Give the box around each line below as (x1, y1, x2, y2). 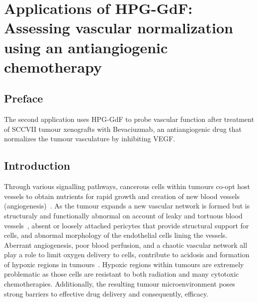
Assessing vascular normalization (4, 17, 233, 38)
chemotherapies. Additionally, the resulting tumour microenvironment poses (4, 279, 235, 289)
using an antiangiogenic (4, 37, 168, 57)
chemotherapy (4, 56, 102, 77)
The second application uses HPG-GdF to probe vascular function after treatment (4, 114, 255, 124)
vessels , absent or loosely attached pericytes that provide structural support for (4, 220, 249, 230)
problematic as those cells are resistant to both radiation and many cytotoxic (4, 269, 239, 279)
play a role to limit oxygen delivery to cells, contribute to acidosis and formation (4, 249, 250, 260)
